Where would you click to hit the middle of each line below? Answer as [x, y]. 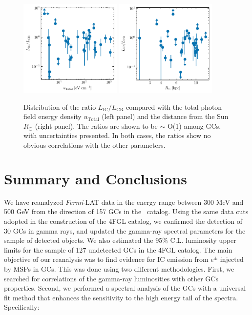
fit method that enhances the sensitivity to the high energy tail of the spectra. [121, 297]
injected [232, 259]
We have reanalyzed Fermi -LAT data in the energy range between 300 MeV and [124, 202]
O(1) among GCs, [194, 126]
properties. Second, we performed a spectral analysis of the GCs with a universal [125, 288]
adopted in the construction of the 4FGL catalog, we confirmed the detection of [123, 221]
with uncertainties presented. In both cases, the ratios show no [117, 135]
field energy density [52, 116]
